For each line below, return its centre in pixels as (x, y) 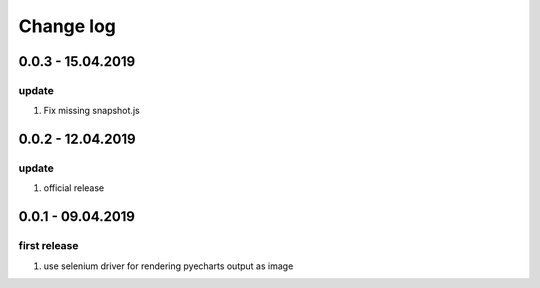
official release (74, 188)
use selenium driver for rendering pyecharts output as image (168, 266)
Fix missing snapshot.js (91, 111)
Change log (67, 26)
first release (48, 246)
